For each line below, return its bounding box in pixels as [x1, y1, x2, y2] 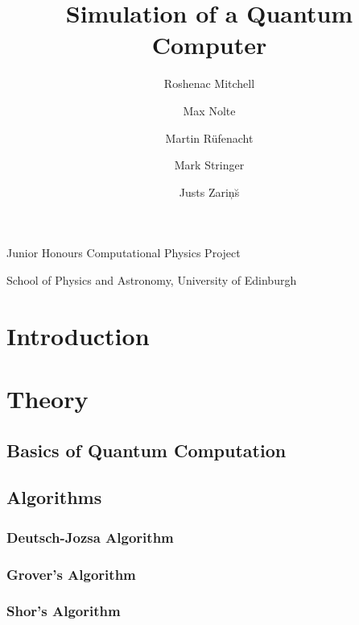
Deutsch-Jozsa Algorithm [6, 527, 174, 547]
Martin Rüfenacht [165, 129, 254, 146]
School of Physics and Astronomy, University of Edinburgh [6, 271, 297, 288]
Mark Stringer [174, 156, 245, 173]
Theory [6, 382, 89, 415]
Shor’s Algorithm [6, 601, 121, 621]
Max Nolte [183, 102, 236, 119]
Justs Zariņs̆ [179, 183, 240, 200]
